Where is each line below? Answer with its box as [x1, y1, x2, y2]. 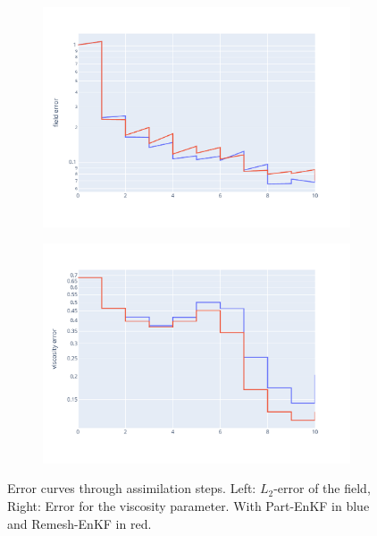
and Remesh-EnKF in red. [7, 514, 152, 532]
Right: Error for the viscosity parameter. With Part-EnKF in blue [7, 496, 370, 515]
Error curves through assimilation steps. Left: [7, 479, 256, 498]
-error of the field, [273, 479, 371, 498]
